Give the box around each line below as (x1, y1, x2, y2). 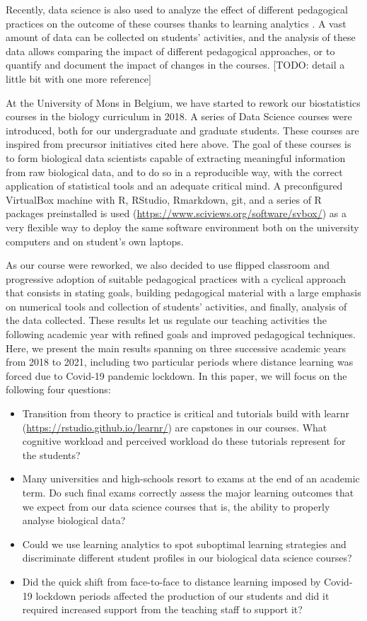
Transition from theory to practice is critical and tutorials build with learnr (22, 406, 350, 421)
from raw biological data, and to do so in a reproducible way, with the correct (6, 164, 343, 179)
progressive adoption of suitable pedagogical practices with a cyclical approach (6, 271, 346, 286)
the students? (22, 447, 81, 462)
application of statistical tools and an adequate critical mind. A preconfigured (6, 178, 343, 193)
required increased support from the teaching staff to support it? (22, 602, 303, 617)
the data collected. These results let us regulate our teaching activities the (6, 313, 327, 327)
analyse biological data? (22, 513, 126, 528)
